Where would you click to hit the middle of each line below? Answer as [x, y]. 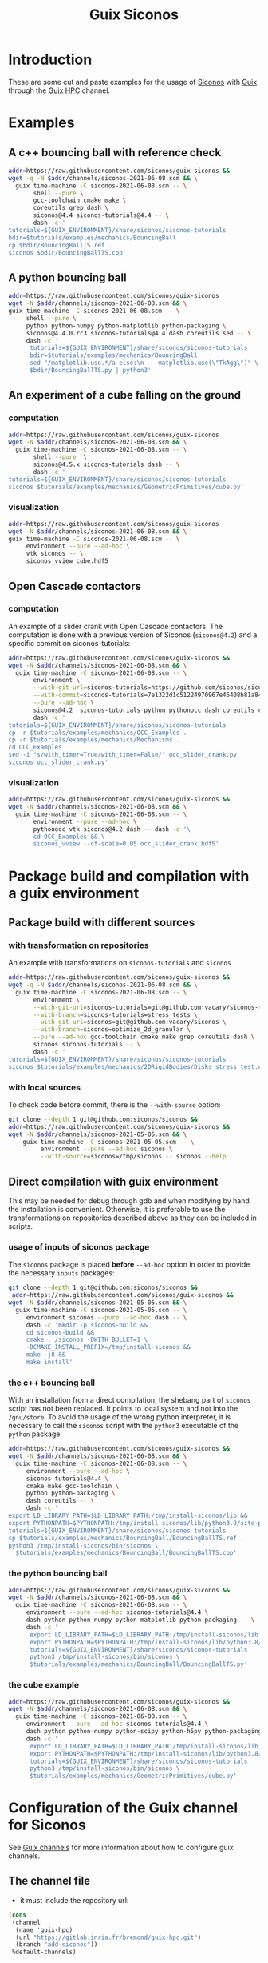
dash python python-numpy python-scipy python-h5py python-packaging [144, 1732]
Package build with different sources [102, 922]
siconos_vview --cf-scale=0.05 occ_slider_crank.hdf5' [126, 844]
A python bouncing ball [67, 277]
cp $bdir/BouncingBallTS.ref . [60, 245]
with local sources [45, 1087]
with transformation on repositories [79, 945]
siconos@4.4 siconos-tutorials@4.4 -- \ [101, 215]
